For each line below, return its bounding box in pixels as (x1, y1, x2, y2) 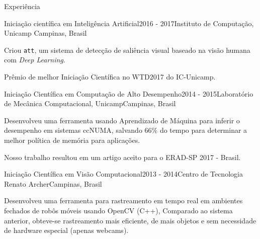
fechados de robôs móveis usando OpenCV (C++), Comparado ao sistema (4, 205, 233, 215)
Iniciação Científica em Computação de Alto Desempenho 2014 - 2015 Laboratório (4, 88, 253, 99)
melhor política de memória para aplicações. (4, 135, 140, 145)
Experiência (4, 1, 40, 11)
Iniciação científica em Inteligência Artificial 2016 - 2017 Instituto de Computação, (4, 18, 254, 28)
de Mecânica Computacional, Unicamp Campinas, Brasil (4, 98, 176, 109)
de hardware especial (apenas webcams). (4, 225, 129, 235)
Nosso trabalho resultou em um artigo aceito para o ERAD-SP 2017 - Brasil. (4, 151, 241, 162)
